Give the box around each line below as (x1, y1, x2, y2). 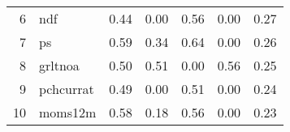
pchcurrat (39, 79, 94, 98)
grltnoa (39, 56, 80, 75)
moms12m (39, 103, 97, 121)
